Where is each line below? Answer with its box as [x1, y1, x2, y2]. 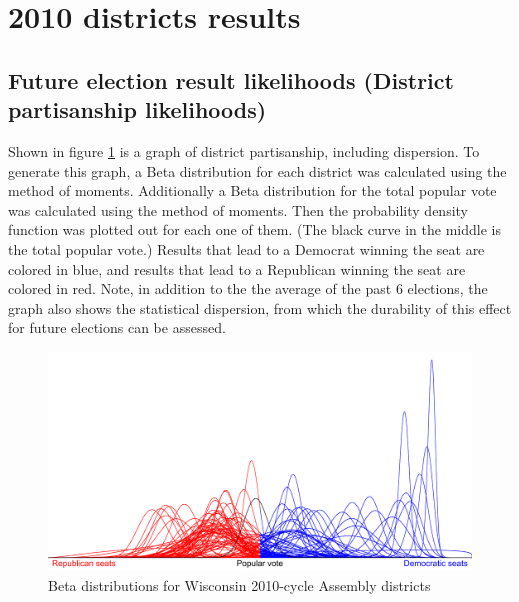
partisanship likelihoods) [8, 94, 267, 125]
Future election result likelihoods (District [8, 64, 454, 95]
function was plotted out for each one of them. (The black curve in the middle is [8, 219, 501, 240]
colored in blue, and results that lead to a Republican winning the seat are [8, 258, 466, 279]
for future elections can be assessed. [8, 317, 226, 338]
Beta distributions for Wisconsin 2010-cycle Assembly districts [48, 574, 431, 595]
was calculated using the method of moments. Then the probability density [8, 199, 469, 220]
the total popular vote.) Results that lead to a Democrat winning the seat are [8, 238, 485, 259]
